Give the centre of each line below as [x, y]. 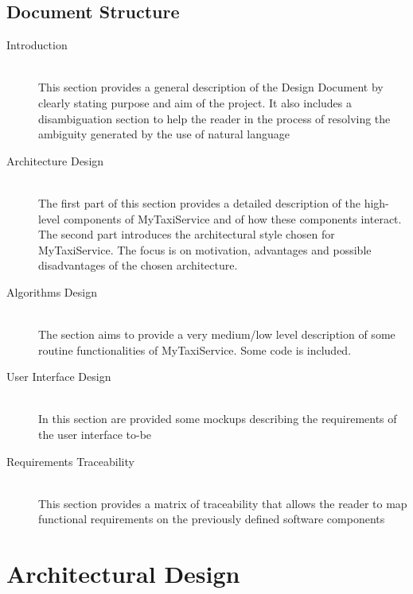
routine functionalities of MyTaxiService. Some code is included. [195, 349]
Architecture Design [55, 160]
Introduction [37, 45]
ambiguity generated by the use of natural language [164, 134]
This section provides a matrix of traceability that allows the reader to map [223, 503]
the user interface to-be [95, 435]
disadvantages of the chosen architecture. [138, 265]
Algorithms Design [52, 291]
